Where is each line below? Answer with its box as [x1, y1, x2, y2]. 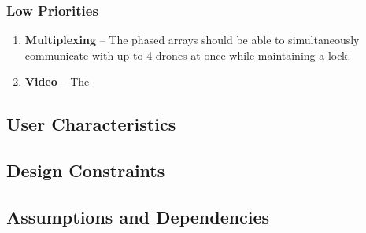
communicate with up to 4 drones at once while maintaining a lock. [24, 46, 351, 63]
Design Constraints [6, 158, 165, 183]
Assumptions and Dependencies [6, 204, 270, 228]
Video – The [24, 73, 90, 90]
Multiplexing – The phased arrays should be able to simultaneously [24, 31, 360, 48]
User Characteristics [6, 112, 176, 136]
